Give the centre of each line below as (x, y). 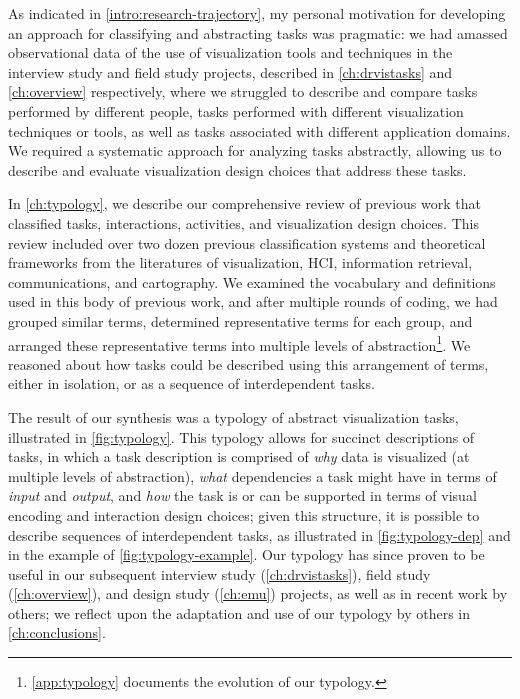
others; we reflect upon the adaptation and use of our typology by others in (239, 612)
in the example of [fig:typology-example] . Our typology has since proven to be (246, 554)
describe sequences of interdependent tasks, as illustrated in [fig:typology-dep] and (259, 534)
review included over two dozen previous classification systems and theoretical (247, 242)
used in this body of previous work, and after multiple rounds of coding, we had (253, 301)
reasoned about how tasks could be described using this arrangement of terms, (248, 363)
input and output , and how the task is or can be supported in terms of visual (242, 495)
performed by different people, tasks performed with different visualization (236, 110)
